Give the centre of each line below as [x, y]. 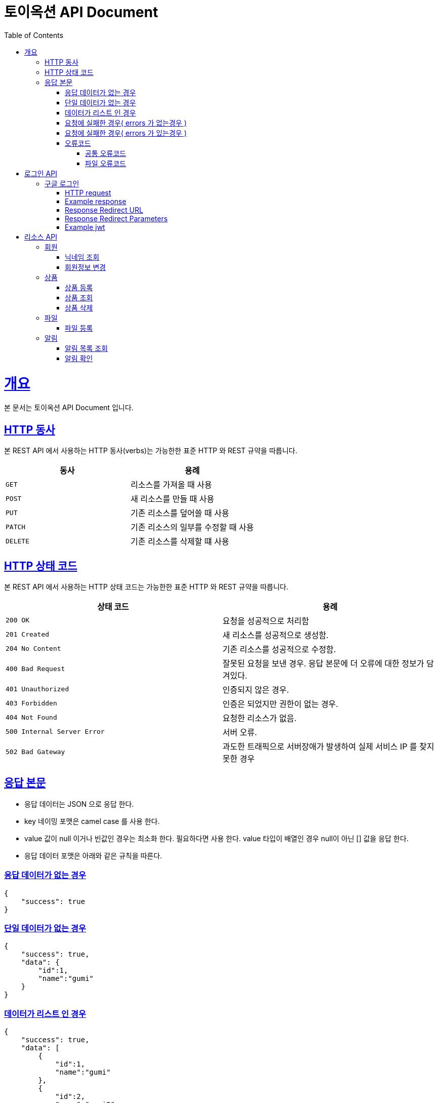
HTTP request [88, 192]
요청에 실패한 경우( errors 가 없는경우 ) [126, 123]
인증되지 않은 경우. [256, 690]
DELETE [17, 541]
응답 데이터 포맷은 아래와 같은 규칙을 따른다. [93, 855]
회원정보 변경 [85, 267]
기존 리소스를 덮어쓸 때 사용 [180, 513]
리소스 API [41, 237]
